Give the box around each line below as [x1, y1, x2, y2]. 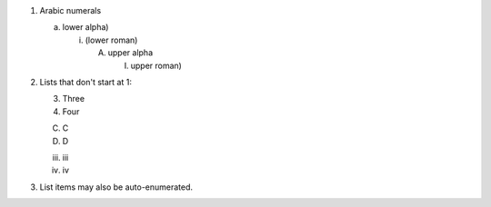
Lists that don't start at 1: [39, 76, 132, 87]
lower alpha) [62, 22, 109, 33]
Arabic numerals [39, 5, 102, 15]
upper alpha [107, 47, 154, 58]
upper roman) [130, 60, 182, 71]
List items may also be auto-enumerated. [39, 182, 194, 192]
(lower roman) [85, 34, 138, 45]
